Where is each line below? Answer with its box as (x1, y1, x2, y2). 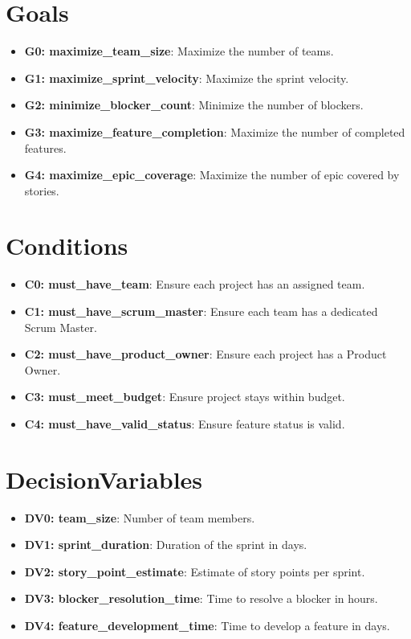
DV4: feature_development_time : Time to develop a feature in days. (24, 617, 390, 634)
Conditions (6, 229, 128, 262)
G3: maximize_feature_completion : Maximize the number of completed (24, 123, 405, 140)
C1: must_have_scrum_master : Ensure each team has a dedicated (24, 303, 378, 319)
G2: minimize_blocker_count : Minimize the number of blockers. (24, 96, 364, 113)
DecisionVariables (6, 462, 203, 495)
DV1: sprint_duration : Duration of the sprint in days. (24, 536, 307, 553)
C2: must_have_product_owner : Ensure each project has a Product (24, 346, 387, 363)
